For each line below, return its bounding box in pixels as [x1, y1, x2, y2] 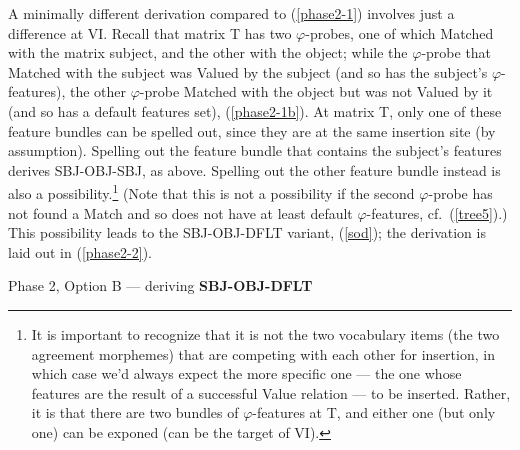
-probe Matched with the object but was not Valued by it [139, 81, 493, 102]
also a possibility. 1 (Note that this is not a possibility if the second [8, 180, 415, 203]
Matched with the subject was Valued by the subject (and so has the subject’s [8, 61, 488, 82]
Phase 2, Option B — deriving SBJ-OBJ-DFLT [8, 275, 313, 296]
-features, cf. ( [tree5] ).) [366, 202, 508, 223]
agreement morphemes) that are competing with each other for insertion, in [31, 343, 495, 364]
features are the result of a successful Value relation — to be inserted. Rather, [31, 382, 511, 403]
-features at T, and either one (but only [252, 402, 496, 423]
